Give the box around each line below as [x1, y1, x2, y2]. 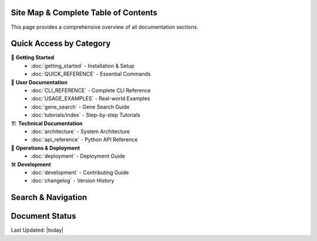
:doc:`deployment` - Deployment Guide [31, 152, 126, 159]
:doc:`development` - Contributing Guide [31, 169, 129, 176]
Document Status [11, 211, 76, 221]
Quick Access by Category [11, 39, 111, 49]
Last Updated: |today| [11, 226, 64, 234]
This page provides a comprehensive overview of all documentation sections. [11, 23, 199, 30]
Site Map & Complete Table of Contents [11, 8, 158, 18]
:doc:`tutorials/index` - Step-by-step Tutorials [31, 111, 141, 118]
